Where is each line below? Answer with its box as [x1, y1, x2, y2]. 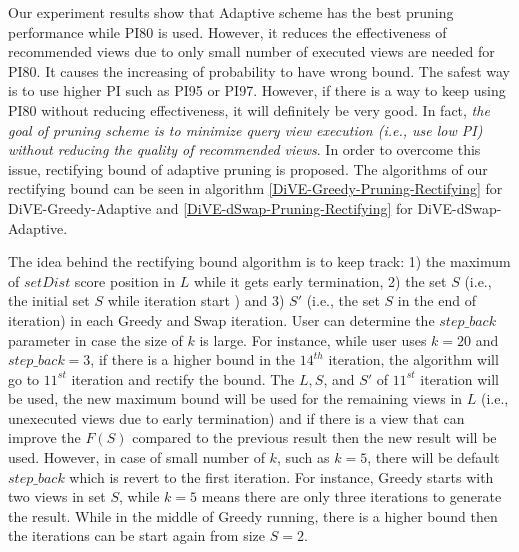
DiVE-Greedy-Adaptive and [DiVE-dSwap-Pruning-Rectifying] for [8, 197, 413, 218]
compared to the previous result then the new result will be [132, 427, 497, 448]
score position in [74, 270, 176, 291]
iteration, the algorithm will [328, 349, 499, 370]
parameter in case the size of [8, 329, 183, 350]
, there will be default [367, 447, 500, 468]
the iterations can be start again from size [8, 525, 265, 546]
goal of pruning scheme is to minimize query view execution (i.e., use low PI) [8, 119, 483, 140]
